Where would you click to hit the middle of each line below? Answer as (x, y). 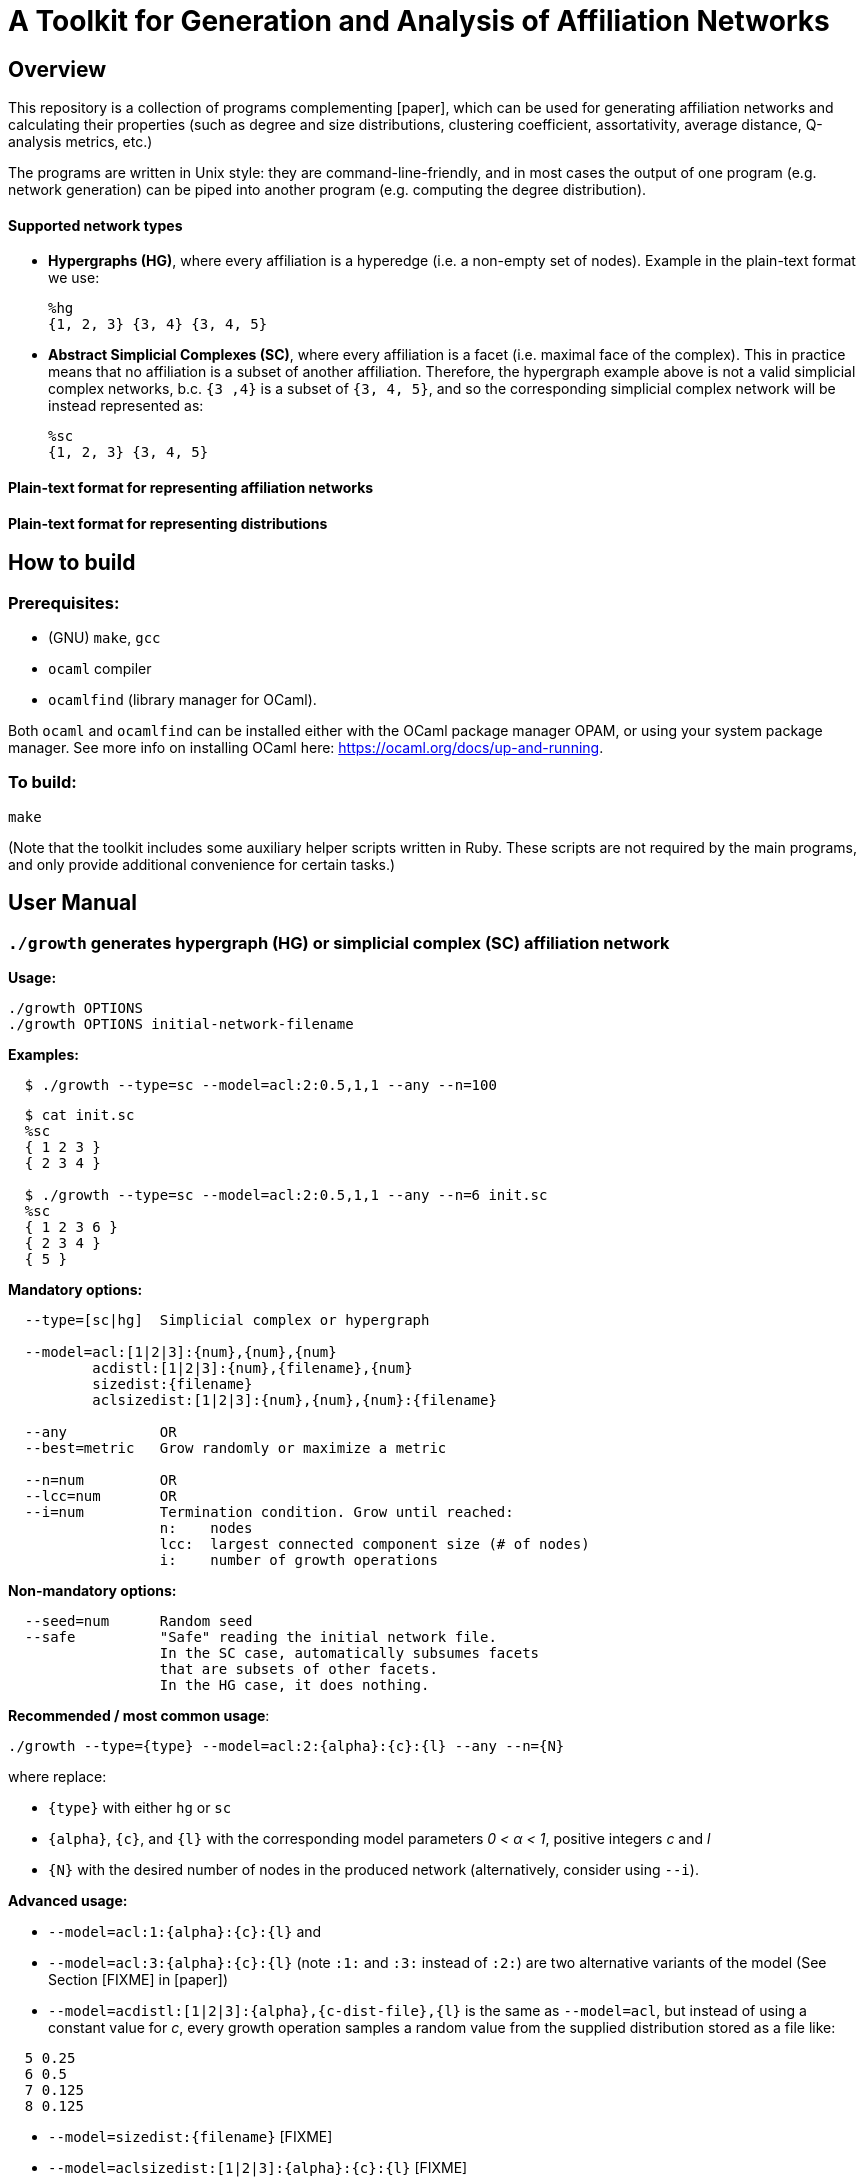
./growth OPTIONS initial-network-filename (181, 1023)
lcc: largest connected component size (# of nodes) (374, 1543)
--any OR (100, 1431)
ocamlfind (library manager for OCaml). (182, 700)
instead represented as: (126, 406)
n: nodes (206, 1527)
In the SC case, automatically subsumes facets (349, 1652)
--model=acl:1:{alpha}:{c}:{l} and (185, 1931)
